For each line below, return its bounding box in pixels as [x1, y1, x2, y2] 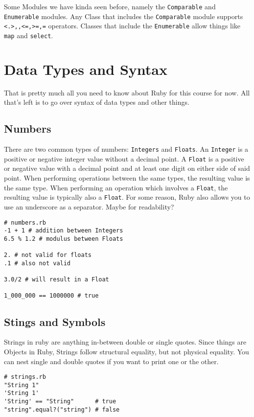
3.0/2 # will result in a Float [4, 276, 109, 283]
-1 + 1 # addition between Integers [4, 227, 123, 234]
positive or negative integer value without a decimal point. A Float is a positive [4, 153, 244, 163]
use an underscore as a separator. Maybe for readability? [4, 201, 174, 211]
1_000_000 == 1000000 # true [4, 292, 99, 300]
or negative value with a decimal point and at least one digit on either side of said [4, 163, 250, 173]
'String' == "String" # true [4, 398, 116, 405]
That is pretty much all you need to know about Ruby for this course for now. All [4, 87, 250, 97]
